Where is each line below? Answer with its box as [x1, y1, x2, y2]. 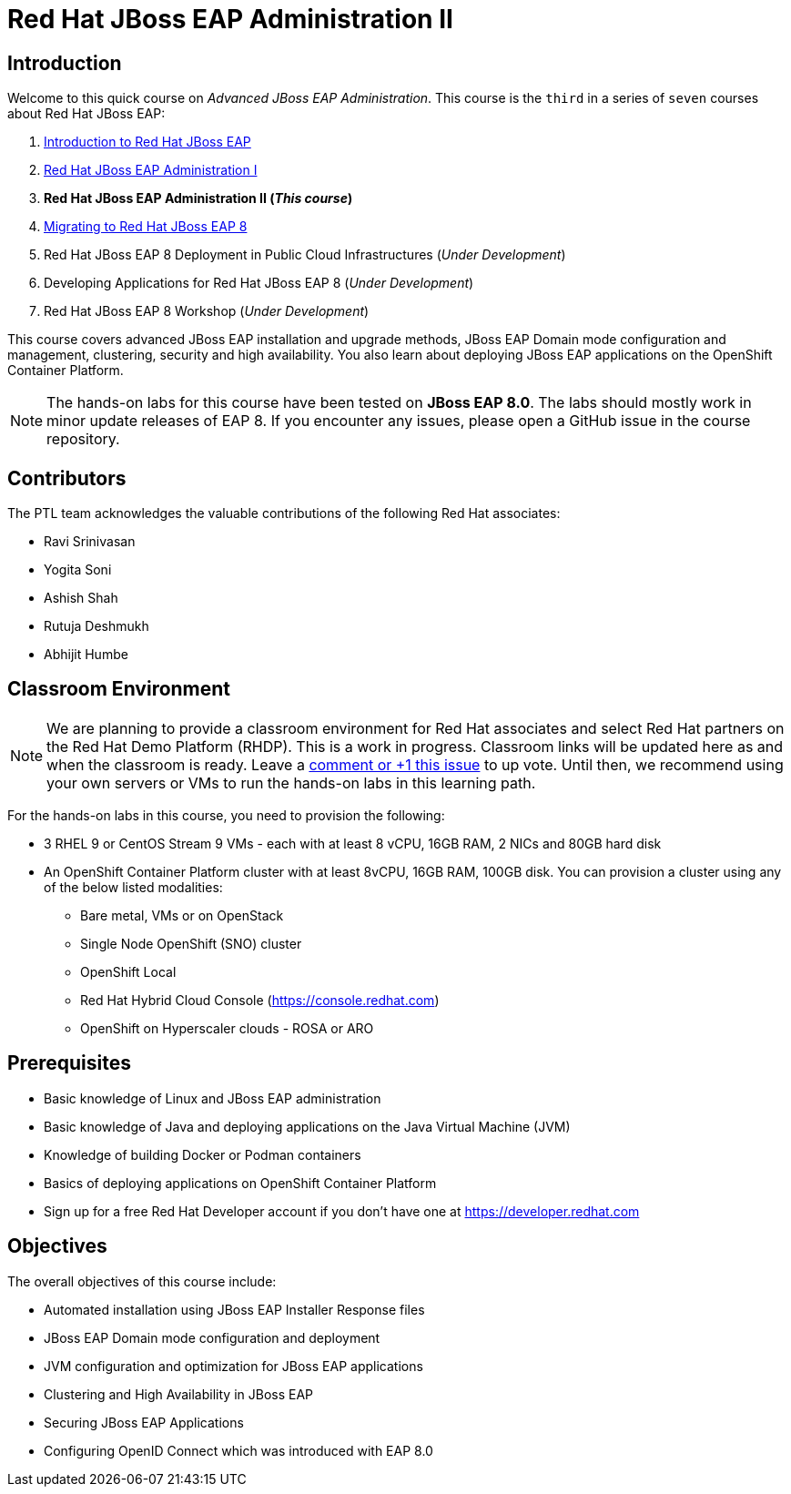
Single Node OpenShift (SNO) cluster [80, 935, 302, 951]
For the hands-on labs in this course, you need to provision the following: [7, 807, 445, 823]
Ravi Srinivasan [44, 534, 136, 550]
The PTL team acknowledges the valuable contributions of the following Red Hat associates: [7, 505, 561, 522]
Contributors [7, 466, 127, 490]
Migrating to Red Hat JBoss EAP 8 [44, 219, 248, 235]
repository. [46, 430, 120, 449]
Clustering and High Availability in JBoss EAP [44, 1386, 314, 1402]
